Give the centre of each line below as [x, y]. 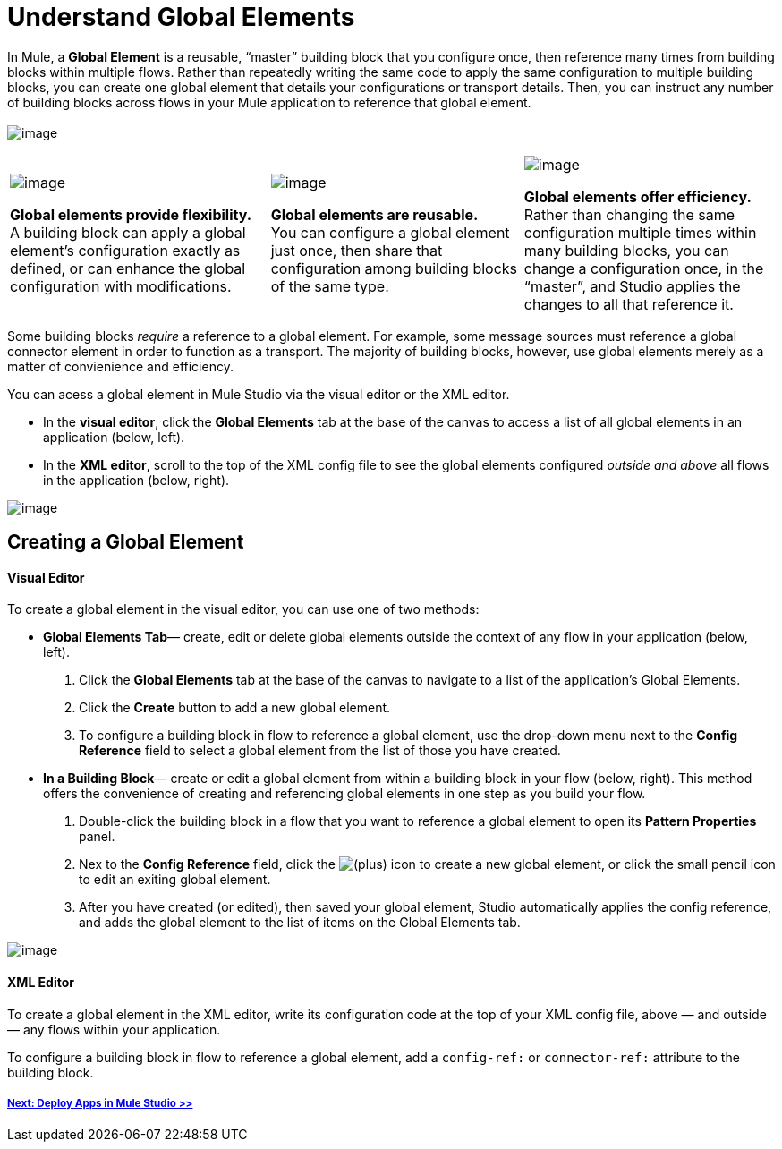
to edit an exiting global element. [175, 880]
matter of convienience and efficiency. [120, 366]
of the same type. [330, 286]
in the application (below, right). [136, 480]
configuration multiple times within [640, 232]
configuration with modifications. [121, 286]
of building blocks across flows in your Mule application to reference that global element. [269, 102]
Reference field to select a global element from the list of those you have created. [320, 751]
